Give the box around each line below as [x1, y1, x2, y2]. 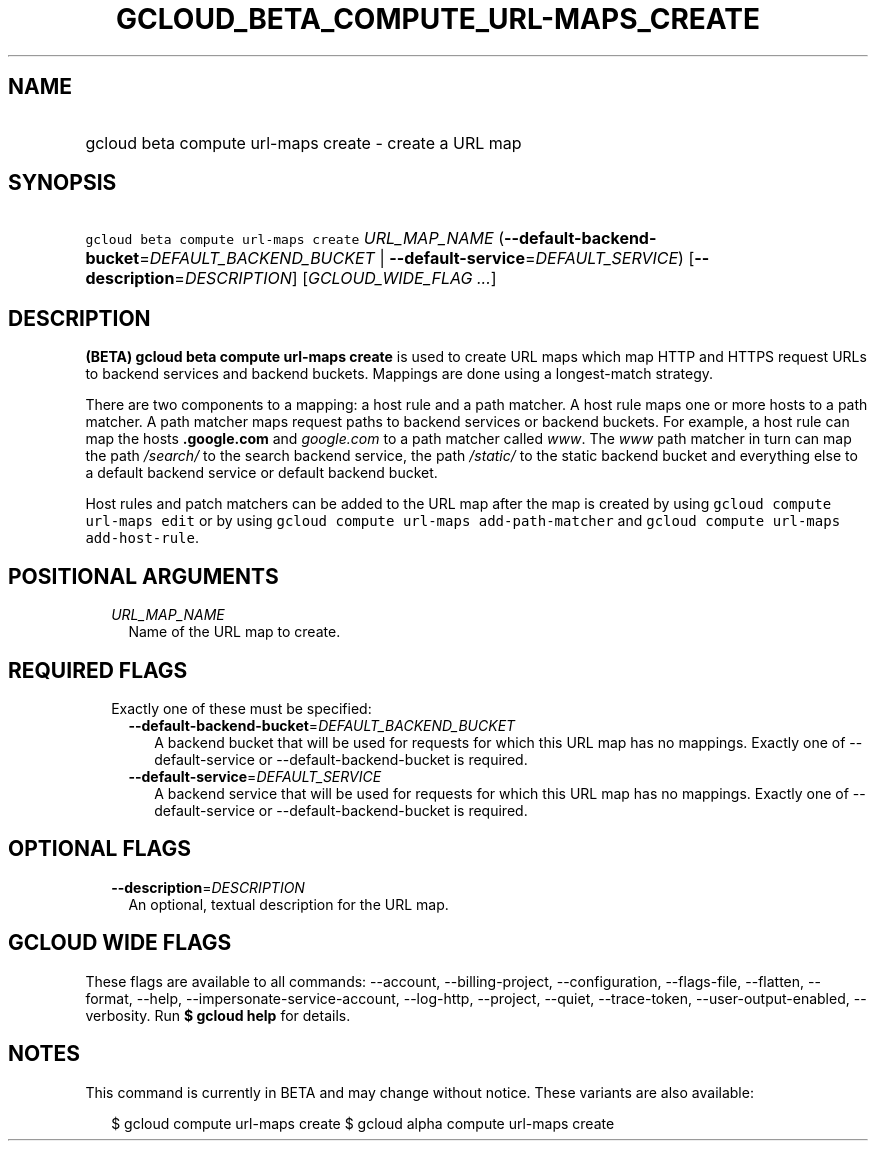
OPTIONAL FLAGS [8, 836, 191, 862]
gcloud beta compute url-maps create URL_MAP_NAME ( [85, 228, 504, 249]
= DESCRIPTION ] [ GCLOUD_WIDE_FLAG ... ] [174, 268, 497, 289]
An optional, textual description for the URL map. [128, 895, 449, 913]
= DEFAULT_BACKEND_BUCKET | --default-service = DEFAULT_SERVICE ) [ [139, 248, 695, 269]
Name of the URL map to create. [128, 623, 341, 641]
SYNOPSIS [8, 170, 117, 196]
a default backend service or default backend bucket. [85, 464, 438, 482]
